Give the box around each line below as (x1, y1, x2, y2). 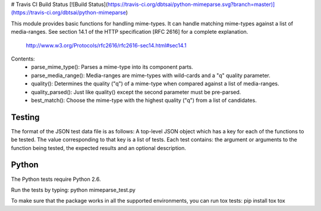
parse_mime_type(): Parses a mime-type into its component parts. (31, 63, 193, 71)
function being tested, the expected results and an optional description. (11, 144, 187, 151)
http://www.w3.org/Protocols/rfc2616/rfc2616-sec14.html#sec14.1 (26, 41, 187, 49)
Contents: (11, 55, 35, 62)
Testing (11, 112, 40, 122)
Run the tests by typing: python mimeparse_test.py (11, 186, 136, 193)
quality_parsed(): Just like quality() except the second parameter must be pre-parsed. (31, 88, 241, 95)
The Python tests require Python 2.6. (11, 175, 101, 183)
